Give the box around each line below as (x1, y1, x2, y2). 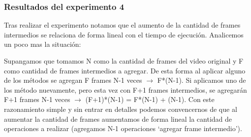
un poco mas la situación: (4, 39, 81, 49)
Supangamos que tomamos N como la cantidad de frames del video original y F (4, 56, 244, 66)
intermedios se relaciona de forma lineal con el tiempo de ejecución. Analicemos (4, 29, 244, 39)
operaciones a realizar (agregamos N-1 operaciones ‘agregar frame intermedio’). (4, 123, 242, 134)
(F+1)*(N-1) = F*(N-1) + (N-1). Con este (85, 94, 215, 104)
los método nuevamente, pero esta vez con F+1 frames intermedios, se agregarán (4, 84, 247, 95)
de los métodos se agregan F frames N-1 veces (4, 75, 142, 85)
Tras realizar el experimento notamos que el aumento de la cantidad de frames (4, 20, 241, 30)
